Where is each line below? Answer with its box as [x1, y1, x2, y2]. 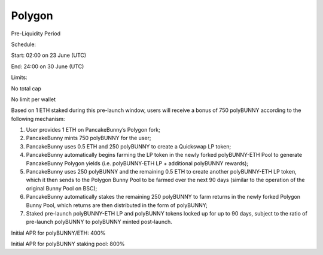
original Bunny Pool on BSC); [26, 184, 97, 192]
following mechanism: [11, 115, 65, 122]
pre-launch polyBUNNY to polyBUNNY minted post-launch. [26, 218, 173, 226]
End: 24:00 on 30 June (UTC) [11, 63, 84, 70]
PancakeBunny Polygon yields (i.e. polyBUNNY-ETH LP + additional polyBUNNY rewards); [26, 159, 249, 167]
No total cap [11, 84, 42, 92]
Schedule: [11, 41, 36, 48]
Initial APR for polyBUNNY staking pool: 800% [11, 240, 125, 248]
